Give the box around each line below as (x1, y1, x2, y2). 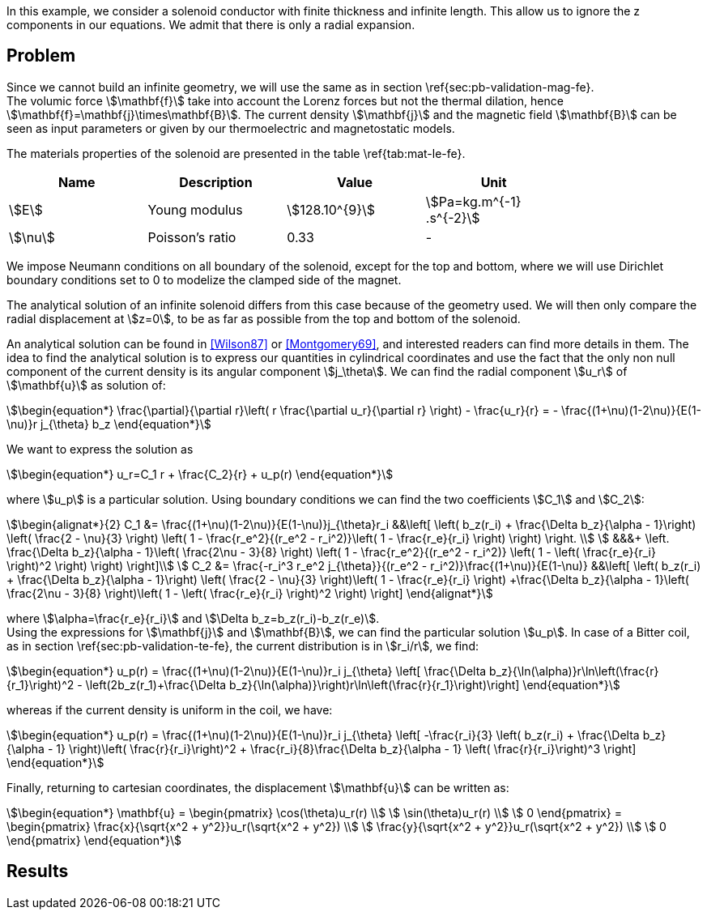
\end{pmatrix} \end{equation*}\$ (6, 833, 182, 847)
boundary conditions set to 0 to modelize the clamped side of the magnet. (6, 272, 402, 287)
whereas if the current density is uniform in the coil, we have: (6, 702, 333, 717)
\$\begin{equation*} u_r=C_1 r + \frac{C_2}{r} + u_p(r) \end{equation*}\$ (6, 467, 394, 481)
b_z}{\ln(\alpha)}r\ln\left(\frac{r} (489, 663, 659, 678)
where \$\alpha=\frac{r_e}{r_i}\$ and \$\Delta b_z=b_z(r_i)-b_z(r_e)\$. (6, 611, 380, 625)
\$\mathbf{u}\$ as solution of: (6, 377, 166, 392)
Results (6, 861, 69, 882)
